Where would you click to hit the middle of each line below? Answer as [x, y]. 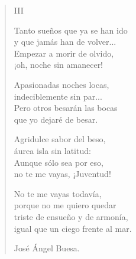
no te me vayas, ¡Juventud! [62, 174]
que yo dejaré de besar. [56, 119]
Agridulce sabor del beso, [60, 139]
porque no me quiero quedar [65, 205]
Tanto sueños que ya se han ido [71, 30]
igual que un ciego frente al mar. [73, 228]
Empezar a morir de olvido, [64, 53]
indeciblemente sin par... [58, 96]
